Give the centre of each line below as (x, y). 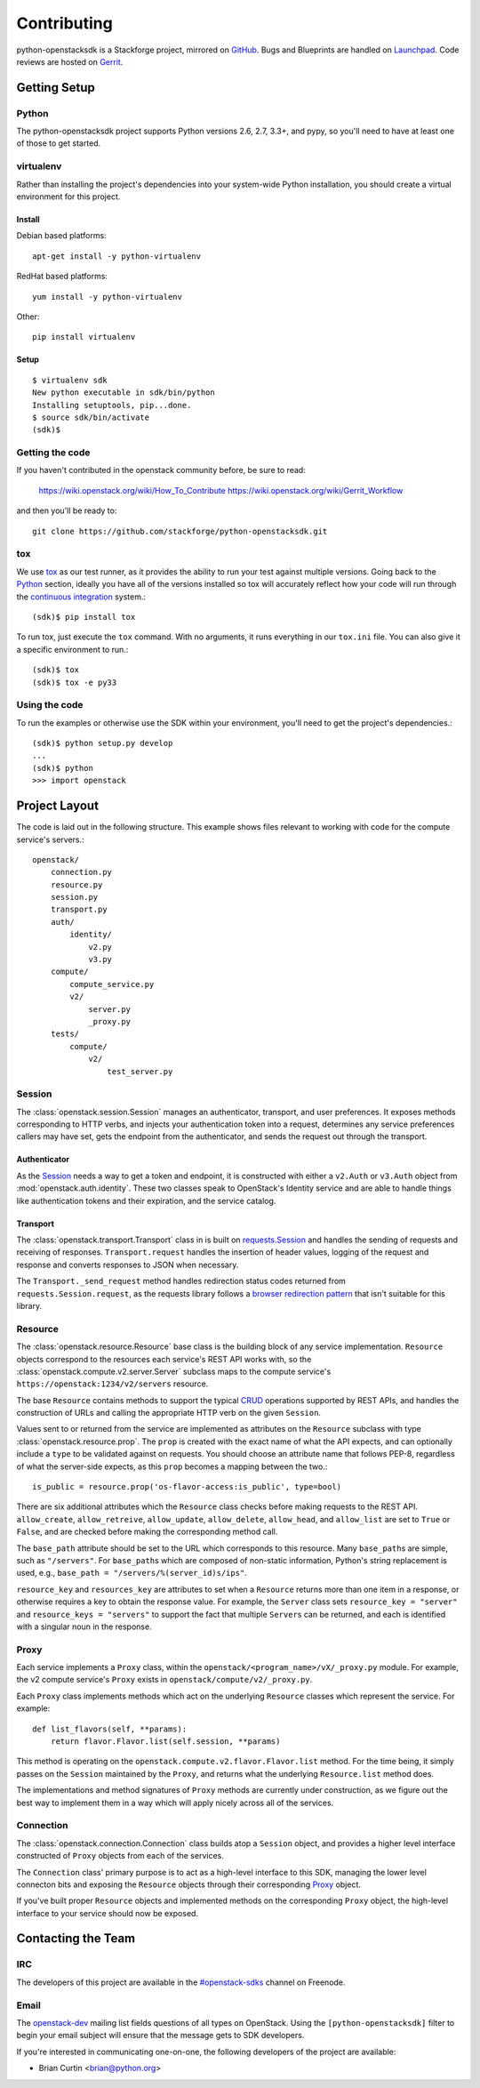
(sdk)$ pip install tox (84, 617)
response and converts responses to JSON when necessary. (128, 1265)
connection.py (81, 872)
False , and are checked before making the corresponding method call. (147, 1532)
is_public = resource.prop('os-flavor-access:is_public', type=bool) (187, 1487)
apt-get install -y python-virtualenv (117, 256)
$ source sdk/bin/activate (91, 417)
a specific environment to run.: (72, 649)
